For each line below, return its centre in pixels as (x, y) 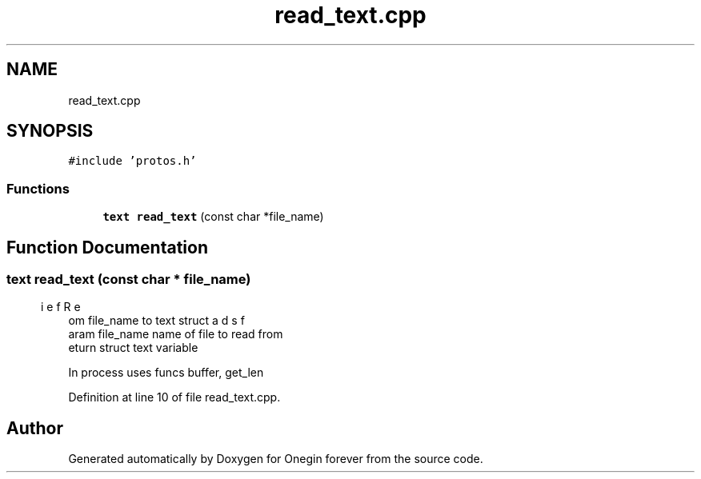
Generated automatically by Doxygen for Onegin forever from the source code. (276, 459)
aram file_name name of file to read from (176, 334)
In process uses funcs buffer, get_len (166, 373)
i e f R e (61, 307)
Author (35, 428)
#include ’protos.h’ (132, 161)
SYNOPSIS (50, 131)
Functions (38, 188)
